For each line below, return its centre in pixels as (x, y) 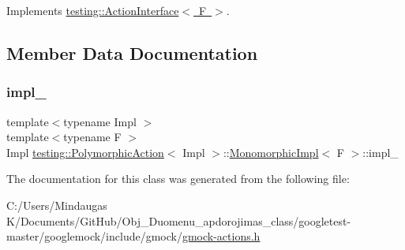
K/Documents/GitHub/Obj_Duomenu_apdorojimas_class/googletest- (179, 220)
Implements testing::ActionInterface (93, 10)
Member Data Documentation (132, 52)
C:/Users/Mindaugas (57, 205)
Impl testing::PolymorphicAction (85, 152)
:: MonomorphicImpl (271, 152)
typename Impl (100, 121)
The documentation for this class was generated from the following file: (178, 179)
